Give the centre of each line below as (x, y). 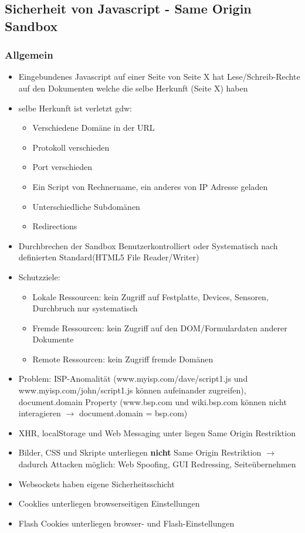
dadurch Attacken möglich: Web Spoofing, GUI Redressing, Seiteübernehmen (157, 464)
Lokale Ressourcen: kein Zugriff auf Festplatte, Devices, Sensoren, (150, 296)
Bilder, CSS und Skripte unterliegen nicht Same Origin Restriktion (140, 452)
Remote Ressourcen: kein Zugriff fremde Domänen (123, 359)
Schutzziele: (39, 276)
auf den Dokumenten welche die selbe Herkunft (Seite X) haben (133, 88)
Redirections (55, 226)
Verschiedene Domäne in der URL (94, 128)
